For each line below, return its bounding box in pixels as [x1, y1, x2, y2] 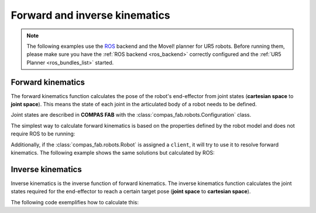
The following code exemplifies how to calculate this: [11, 198, 139, 205]
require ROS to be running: [11, 130, 75, 137]
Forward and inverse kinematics [11, 9, 171, 22]
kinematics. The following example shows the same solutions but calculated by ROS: [11, 149, 215, 156]
